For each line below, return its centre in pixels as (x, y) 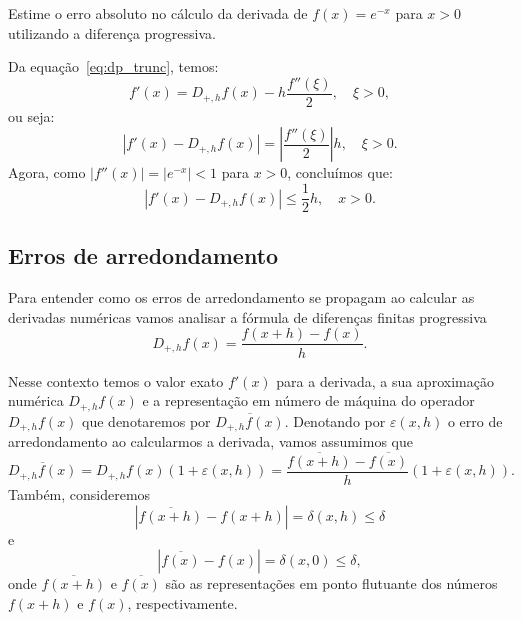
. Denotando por (335, 420)
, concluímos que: (340, 172)
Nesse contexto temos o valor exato (116, 380)
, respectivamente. (182, 602)
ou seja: (31, 115)
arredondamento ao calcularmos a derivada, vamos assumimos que (210, 441)
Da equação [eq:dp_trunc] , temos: (113, 66)
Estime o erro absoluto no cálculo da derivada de (158, 13)
